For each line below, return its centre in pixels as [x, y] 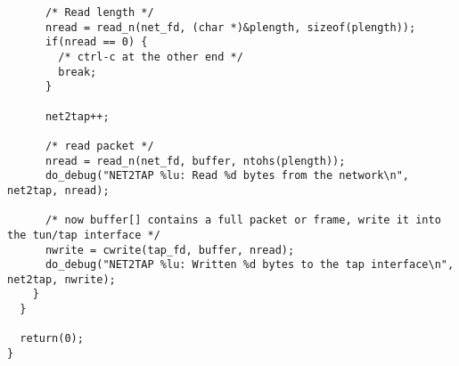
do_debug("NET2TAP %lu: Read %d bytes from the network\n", [227, 176]
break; [78, 72]
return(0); [52, 339]
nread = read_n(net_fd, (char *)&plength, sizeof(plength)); [230, 27]
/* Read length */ [99, 12]
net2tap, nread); [58, 190]
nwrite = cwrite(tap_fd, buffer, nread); [170, 250]
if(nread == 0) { [96, 42]
